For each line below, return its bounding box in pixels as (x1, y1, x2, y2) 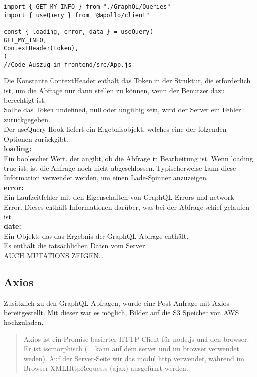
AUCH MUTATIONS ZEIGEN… (4, 250, 103, 260)
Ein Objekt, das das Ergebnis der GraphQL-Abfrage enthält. (4, 230, 189, 241)
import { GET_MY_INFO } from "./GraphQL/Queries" (4, 3, 171, 10)
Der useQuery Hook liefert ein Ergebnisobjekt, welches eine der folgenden (4, 124, 227, 134)
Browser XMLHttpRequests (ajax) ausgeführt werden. (23, 363, 188, 373)
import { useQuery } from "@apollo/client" (4, 11, 150, 19)
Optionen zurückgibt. (4, 133, 68, 144)
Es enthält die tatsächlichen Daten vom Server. (4, 240, 147, 251)
